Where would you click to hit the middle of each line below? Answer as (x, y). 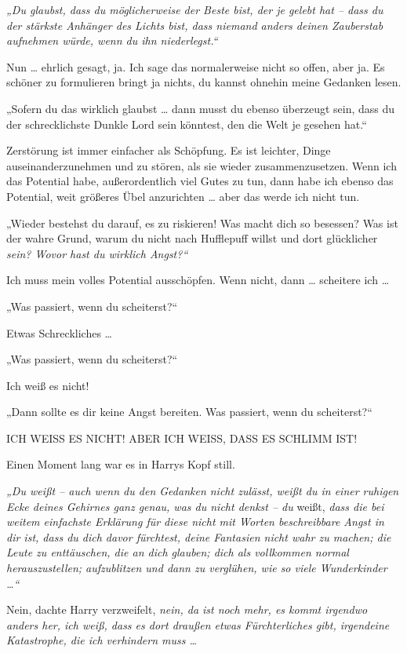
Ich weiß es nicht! (48, 385)
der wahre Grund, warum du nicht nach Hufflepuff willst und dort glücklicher (192, 238)
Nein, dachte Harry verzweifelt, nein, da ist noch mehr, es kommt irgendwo (187, 609)
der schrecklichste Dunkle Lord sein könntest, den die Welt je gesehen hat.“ (187, 124)
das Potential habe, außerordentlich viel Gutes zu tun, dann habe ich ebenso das (200, 181)
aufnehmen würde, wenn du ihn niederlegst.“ (112, 40)
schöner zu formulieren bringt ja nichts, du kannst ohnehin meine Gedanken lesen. (204, 82)
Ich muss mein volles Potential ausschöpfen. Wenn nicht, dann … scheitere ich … (198, 280)
